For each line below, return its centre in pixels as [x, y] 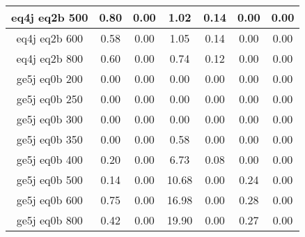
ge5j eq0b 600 [49, 200]
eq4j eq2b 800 [49, 58]
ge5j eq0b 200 [49, 78]
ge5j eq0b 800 [49, 220]
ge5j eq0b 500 [49, 179]
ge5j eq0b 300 [49, 119]
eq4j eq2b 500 [50, 17]
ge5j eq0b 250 [49, 99]
